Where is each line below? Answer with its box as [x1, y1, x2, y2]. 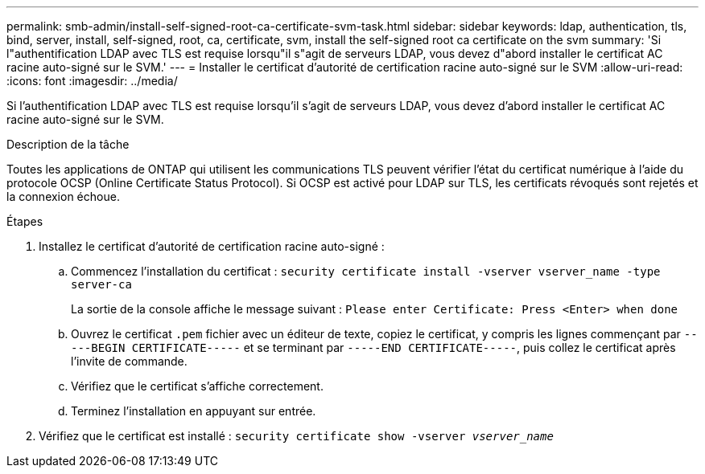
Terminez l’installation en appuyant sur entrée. [71, 404, 316, 418]
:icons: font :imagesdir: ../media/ [6, 74, 178, 88]
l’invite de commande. [71, 354, 188, 368]
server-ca [71, 278, 132, 291]
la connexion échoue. [6, 190, 120, 203]
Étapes [6, 215, 43, 228]
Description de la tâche [6, 137, 130, 151]
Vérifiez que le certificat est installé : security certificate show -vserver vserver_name [39, 429, 554, 443]
